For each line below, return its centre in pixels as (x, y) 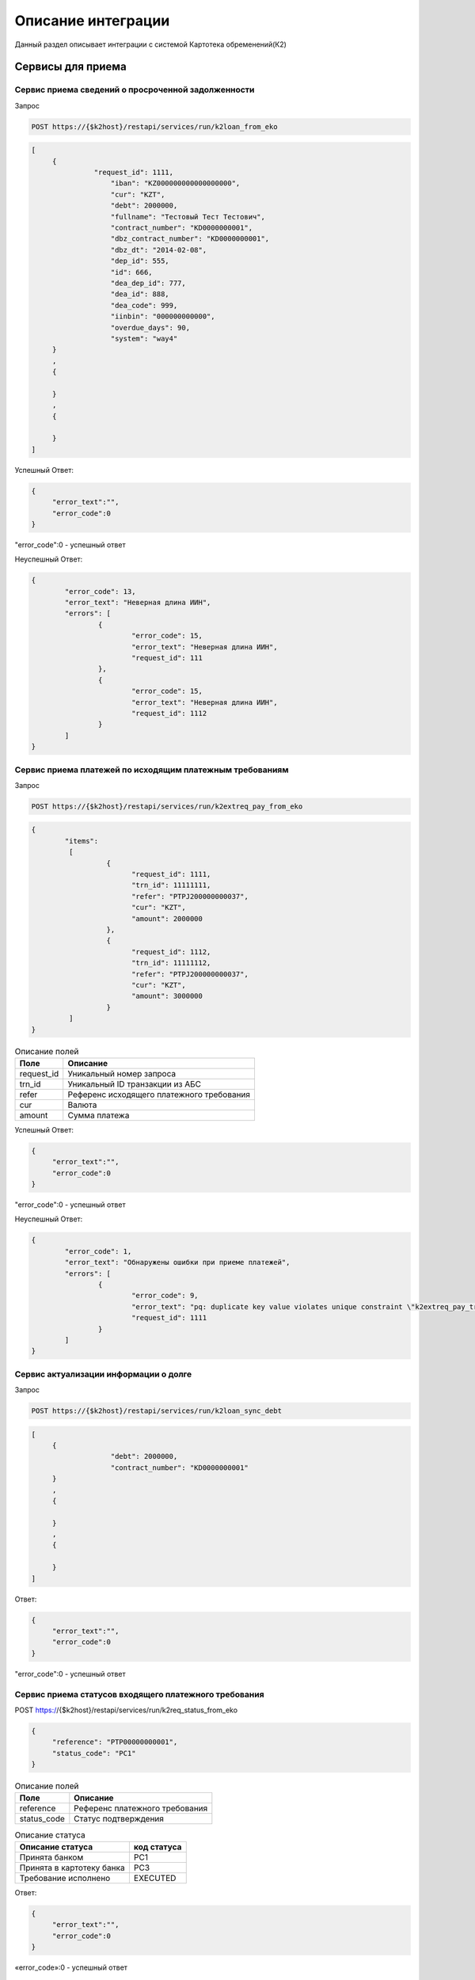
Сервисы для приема (70, 67)
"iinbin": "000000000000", (163, 316)
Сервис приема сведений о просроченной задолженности (135, 89)
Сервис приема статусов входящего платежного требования (139, 1694)
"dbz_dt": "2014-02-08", (159, 250)
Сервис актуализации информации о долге (103, 1374)
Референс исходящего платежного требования (159, 1095)
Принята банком (51, 1857)
